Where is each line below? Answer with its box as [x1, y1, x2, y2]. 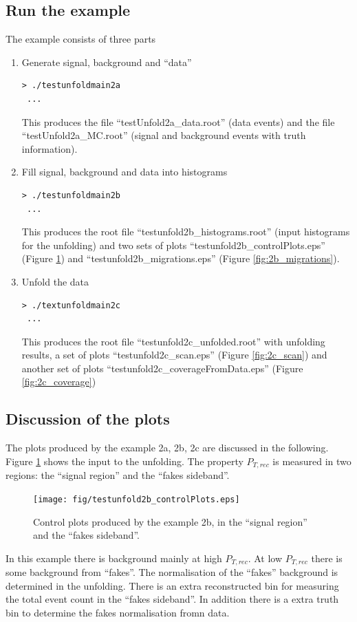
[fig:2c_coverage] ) [21, 374, 96, 389]
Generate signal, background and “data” [21, 54, 192, 69]
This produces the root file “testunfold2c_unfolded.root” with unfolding [21, 334, 325, 348]
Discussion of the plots [6, 408, 170, 429]
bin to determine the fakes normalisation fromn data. [6, 605, 230, 619]
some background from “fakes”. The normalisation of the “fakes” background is [6, 565, 338, 579]
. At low [248, 550, 283, 565]
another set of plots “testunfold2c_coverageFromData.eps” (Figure [21, 361, 303, 375]
